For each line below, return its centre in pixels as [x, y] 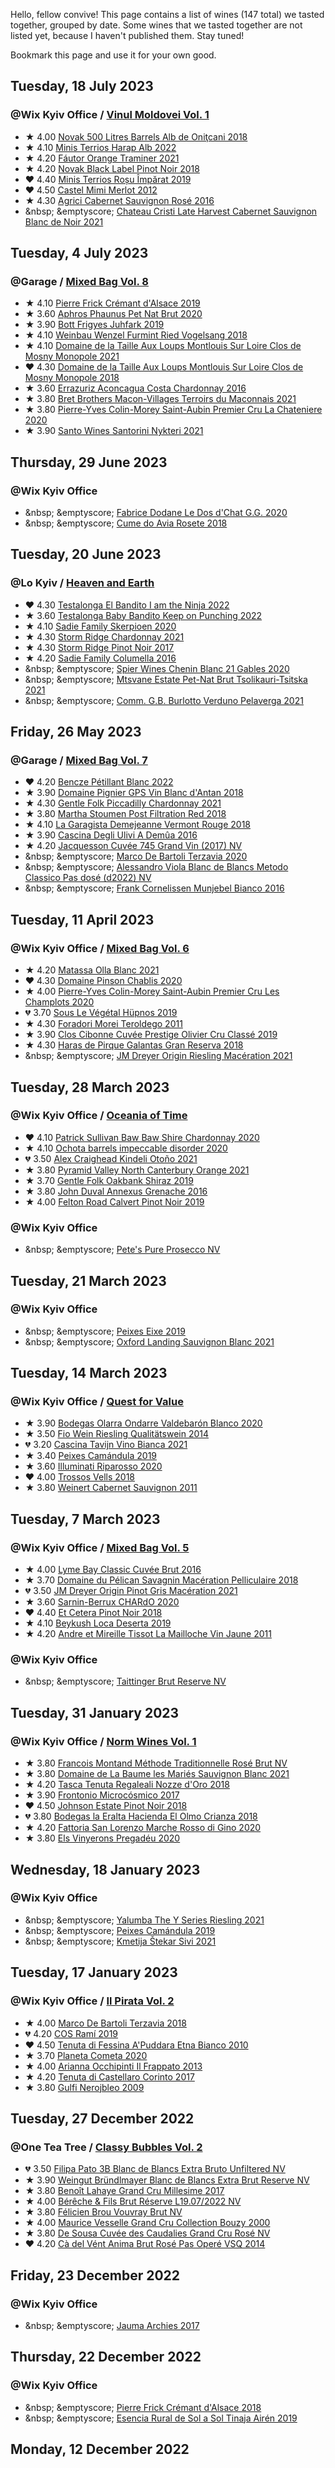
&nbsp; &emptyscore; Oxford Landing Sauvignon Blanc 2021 [149, 1341]
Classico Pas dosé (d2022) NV [88, 878]
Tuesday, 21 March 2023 [88, 1280]
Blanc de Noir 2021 [64, 221]
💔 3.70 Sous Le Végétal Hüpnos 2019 [101, 1013]
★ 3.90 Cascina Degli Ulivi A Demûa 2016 [111, 835]
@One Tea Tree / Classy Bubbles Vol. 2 [106, 2147]
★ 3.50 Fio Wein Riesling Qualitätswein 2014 [117, 1434]
